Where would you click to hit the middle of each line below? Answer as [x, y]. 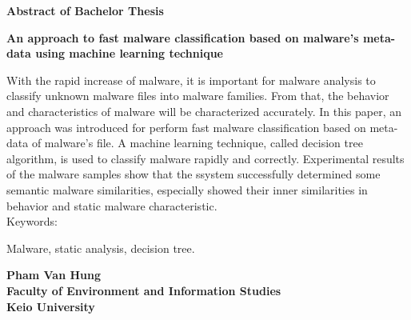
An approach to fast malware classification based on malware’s [183, 37]
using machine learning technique [129, 53]
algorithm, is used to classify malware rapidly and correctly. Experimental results [205, 158]
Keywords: [32, 221]
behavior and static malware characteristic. [112, 205]
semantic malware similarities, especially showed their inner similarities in [187, 189]
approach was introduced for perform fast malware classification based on [186, 127]
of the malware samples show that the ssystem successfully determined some [194, 174]
